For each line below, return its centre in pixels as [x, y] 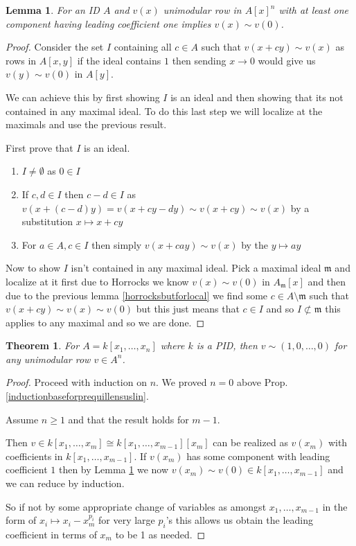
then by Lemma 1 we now [114, 469]
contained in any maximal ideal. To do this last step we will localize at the [164, 111]
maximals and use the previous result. [86, 124]
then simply [117, 244]
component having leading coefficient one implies [108, 23]
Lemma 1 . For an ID [53, 10]
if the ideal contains [119, 60]
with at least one [314, 10]
